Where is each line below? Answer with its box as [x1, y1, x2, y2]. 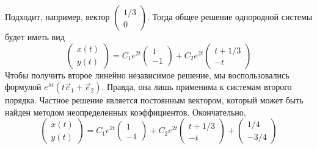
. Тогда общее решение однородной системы [147, 10, 313, 23]
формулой [5, 80, 42, 93]
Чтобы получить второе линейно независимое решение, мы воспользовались [5, 68, 290, 81]
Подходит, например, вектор [5, 10, 110, 23]
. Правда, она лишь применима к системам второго [101, 80, 292, 93]
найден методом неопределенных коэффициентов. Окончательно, [5, 105, 246, 118]
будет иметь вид [5, 30, 65, 43]
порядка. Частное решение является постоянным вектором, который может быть [5, 94, 304, 106]
